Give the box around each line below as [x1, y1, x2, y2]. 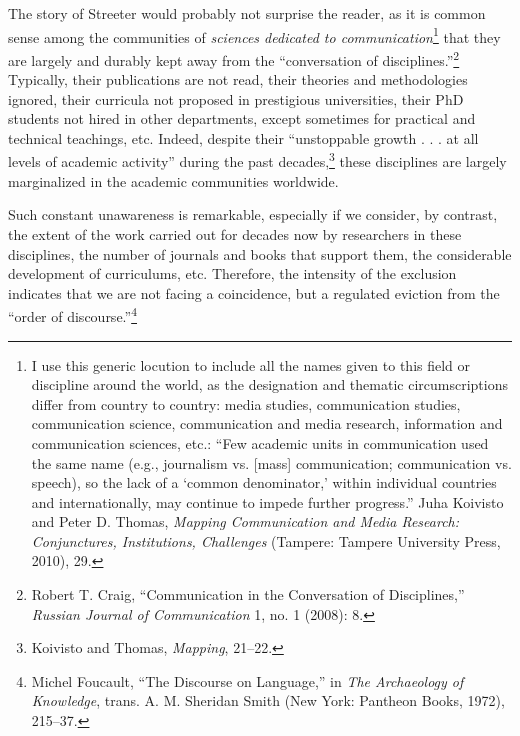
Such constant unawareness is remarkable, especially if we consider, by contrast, [8, 204, 498, 225]
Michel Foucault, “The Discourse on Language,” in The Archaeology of [31, 670, 464, 691]
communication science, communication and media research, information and [31, 413, 503, 434]
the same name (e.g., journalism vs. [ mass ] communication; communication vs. [31, 452, 512, 473]
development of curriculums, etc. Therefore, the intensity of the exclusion [8, 263, 457, 284]
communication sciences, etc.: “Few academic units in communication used [31, 432, 489, 453]
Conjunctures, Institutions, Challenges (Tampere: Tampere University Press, [31, 530, 501, 551]
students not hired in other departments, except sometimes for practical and [8, 108, 476, 129]
